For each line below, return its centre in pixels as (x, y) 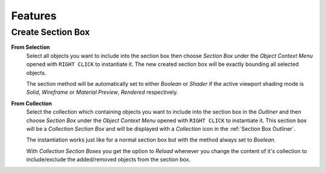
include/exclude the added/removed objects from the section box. (108, 160)
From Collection (32, 103)
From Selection (31, 47)
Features (34, 16)
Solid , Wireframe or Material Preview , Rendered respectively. (102, 92)
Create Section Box (50, 32)
